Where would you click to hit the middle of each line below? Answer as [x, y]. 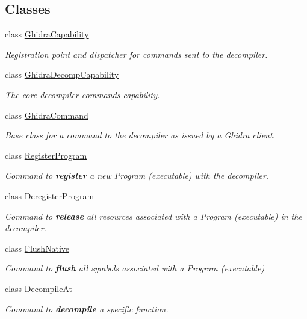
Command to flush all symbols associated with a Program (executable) [135, 268]
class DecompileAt [39, 288]
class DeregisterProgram [50, 195]
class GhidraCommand [47, 115]
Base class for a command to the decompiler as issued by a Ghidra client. [140, 135]
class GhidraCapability [47, 34]
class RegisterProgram [46, 155]
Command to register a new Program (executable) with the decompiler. [137, 175]
